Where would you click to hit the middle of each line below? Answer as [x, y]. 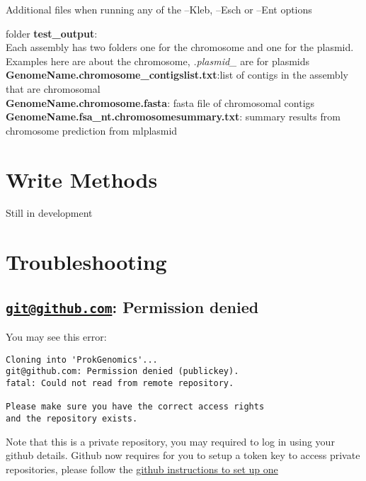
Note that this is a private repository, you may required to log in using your [170, 441]
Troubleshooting [86, 262]
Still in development [49, 213]
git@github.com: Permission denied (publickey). [122, 372]
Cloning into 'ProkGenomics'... [82, 360]
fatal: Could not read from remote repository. [120, 384]
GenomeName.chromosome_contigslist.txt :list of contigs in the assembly [177, 75]
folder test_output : [52, 33]
